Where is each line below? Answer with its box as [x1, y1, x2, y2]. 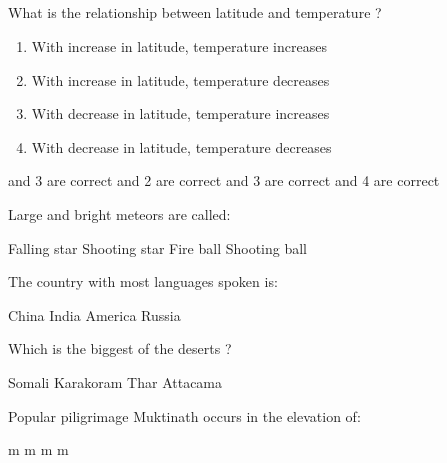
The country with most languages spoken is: [8, 271, 278, 292]
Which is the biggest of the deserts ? [8, 338, 232, 359]
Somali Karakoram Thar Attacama [8, 371, 223, 392]
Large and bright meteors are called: [8, 203, 231, 224]
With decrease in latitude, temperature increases [31, 103, 330, 124]
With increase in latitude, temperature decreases [31, 69, 330, 90]
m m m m [8, 439, 69, 460]
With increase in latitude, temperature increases [31, 35, 327, 56]
